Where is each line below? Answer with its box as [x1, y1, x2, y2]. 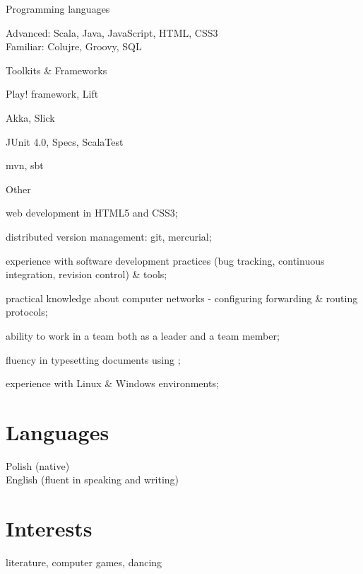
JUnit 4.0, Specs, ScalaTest [6, 134, 124, 149]
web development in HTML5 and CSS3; [6, 205, 178, 220]
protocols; [6, 304, 48, 319]
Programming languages [6, 1, 110, 16]
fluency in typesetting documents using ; [6, 352, 181, 367]
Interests [6, 514, 93, 543]
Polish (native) [6, 458, 70, 473]
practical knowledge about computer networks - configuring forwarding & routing [6, 290, 358, 305]
